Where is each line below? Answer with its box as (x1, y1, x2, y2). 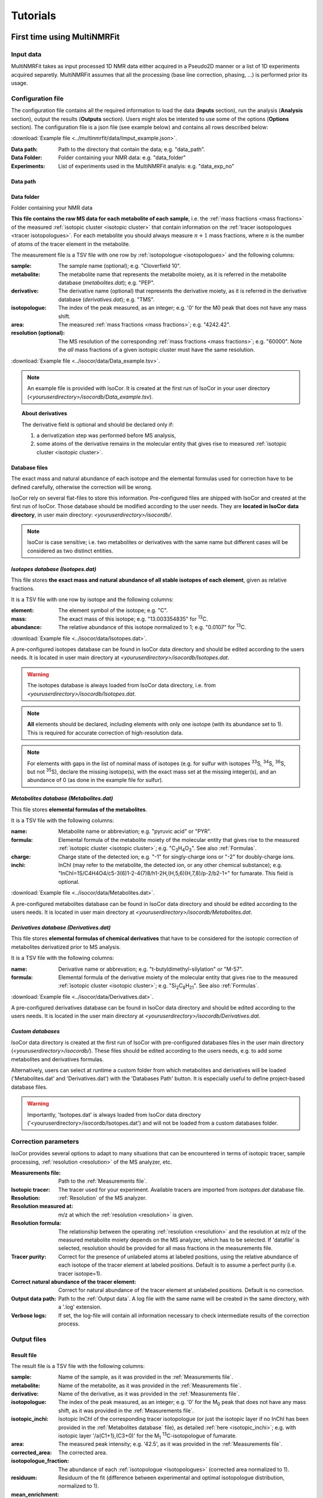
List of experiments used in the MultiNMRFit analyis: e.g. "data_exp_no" (58, 162, 234, 170)
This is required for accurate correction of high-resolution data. (27, 729, 184, 736)
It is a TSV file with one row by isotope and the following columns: (11, 596, 173, 603)
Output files (11, 1335, 47, 1343)
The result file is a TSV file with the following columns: (11, 1362, 145, 1369)
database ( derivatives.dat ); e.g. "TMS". (58, 295, 155, 303)
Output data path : (11, 1295, 56, 1302)
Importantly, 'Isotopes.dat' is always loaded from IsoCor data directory (27, 1111, 202, 1118)
